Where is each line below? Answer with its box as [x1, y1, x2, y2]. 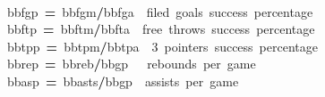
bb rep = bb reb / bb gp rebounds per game [7, 54, 256, 73]
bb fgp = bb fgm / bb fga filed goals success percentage [7, 2, 313, 20]
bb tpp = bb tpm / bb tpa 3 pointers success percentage [7, 36, 318, 55]
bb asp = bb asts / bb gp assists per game [7, 71, 239, 90]
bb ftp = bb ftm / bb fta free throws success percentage [7, 20, 315, 38]
